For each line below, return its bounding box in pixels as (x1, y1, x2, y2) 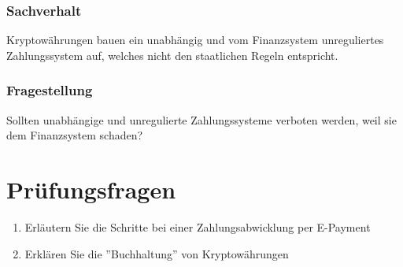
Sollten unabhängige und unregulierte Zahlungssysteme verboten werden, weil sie (6, 111, 397, 128)
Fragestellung (6, 80, 93, 100)
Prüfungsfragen (6, 173, 176, 205)
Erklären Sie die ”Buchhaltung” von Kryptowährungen (24, 245, 289, 261)
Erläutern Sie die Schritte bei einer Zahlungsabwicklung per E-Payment (24, 218, 371, 235)
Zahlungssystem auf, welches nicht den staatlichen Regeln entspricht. (6, 46, 338, 63)
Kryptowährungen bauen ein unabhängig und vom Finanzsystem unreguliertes (6, 32, 384, 48)
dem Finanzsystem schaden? (6, 127, 143, 143)
